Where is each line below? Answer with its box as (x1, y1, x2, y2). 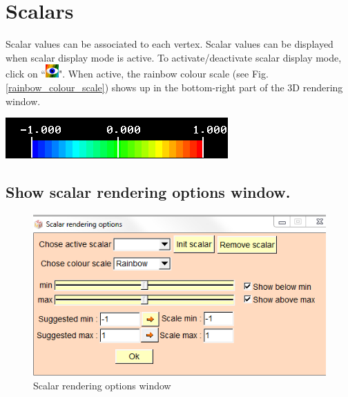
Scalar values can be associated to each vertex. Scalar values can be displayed (6, 37, 333, 51)
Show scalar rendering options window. (6, 181, 291, 203)
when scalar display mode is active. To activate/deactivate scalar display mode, (6, 50, 342, 64)
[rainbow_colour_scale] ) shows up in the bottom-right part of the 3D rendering (6, 80, 343, 94)
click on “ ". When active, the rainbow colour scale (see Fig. (6, 66, 269, 81)
